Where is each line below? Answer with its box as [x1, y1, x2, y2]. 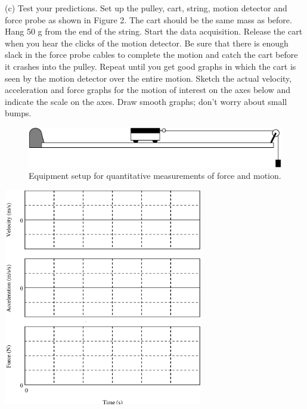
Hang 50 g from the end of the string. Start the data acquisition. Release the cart [5, 25, 303, 38]
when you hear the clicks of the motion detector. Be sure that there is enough [5, 36, 289, 49]
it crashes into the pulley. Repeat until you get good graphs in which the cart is [5, 60, 296, 72]
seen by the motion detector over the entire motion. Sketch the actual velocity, [5, 72, 292, 84]
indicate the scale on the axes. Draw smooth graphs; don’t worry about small [5, 95, 287, 107]
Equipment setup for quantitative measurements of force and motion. [29, 169, 281, 182]
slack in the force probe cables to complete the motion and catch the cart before [5, 48, 298, 61]
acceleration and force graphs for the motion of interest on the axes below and [5, 83, 291, 96]
